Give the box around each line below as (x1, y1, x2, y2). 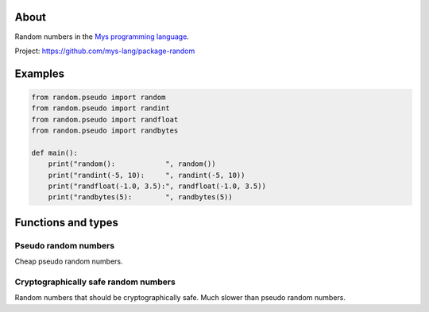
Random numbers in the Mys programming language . (14, 32, 190, 41)
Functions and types (14, 215, 118, 229)
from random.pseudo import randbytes (31, 126, 179, 135)
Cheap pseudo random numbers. (14, 256, 123, 266)
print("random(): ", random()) (48, 160, 216, 168)
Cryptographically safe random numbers (14, 276, 176, 287)
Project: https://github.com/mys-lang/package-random (14, 46, 195, 56)
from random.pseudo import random (31, 92, 166, 102)
